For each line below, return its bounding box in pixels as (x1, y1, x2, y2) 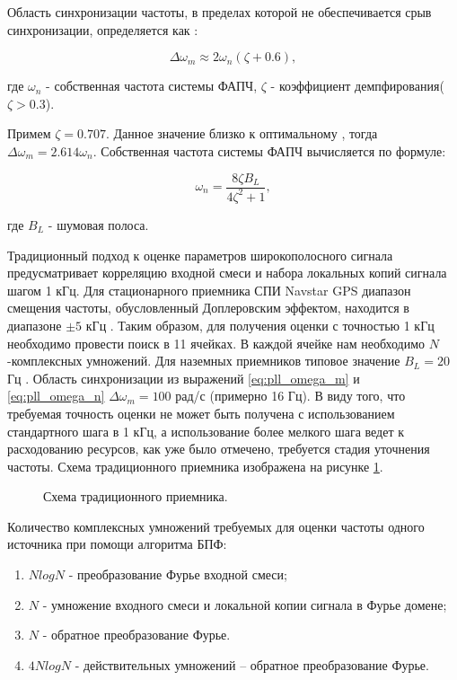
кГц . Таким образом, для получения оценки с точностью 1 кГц (85, 315, 435, 334)
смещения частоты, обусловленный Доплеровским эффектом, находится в (7, 298, 409, 317)
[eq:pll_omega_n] (7, 386, 105, 405)
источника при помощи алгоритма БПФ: (7, 534, 227, 553)
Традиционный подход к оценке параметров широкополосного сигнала (7, 245, 393, 264)
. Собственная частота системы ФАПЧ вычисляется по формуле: (92, 141, 446, 160)
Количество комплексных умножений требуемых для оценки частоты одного (7, 517, 425, 535)
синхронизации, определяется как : (7, 20, 198, 39)
